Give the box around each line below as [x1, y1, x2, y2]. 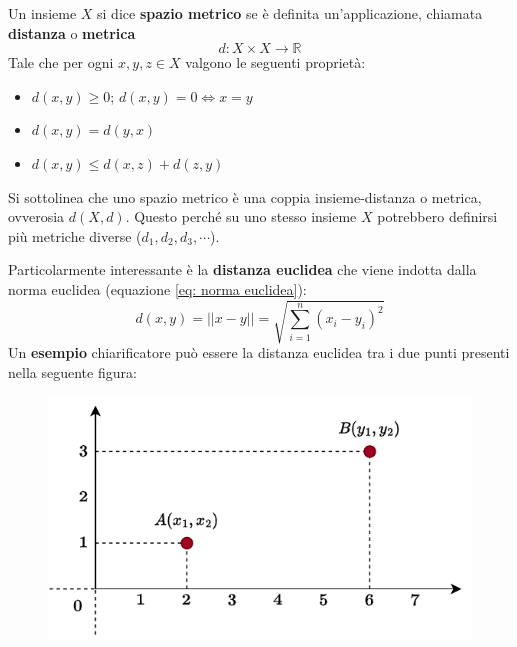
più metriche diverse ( [8, 225, 142, 246]
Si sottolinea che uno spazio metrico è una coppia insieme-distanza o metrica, [8, 186, 482, 207]
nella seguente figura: [8, 361, 137, 382]
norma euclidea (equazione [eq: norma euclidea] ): [8, 278, 307, 299]
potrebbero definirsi [377, 206, 498, 227]
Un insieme [8, 3, 77, 23]
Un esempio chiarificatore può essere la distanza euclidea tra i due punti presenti [8, 342, 510, 363]
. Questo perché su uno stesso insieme [125, 206, 357, 227]
